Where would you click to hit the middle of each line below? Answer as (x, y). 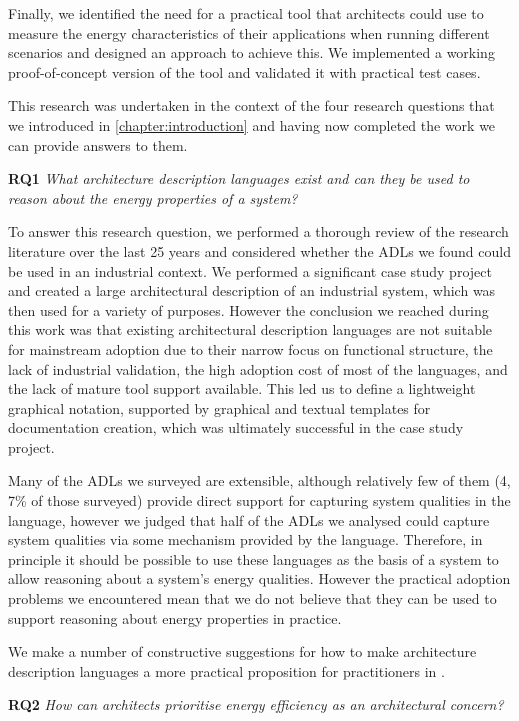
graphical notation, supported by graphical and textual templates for (219, 407)
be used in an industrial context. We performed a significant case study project (250, 270)
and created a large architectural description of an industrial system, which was (252, 290)
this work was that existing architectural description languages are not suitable (250, 329)
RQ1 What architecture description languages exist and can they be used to (239, 178)
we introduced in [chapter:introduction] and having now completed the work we (252, 124)
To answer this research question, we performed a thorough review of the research (258, 231)
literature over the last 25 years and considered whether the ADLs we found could (259, 250)
